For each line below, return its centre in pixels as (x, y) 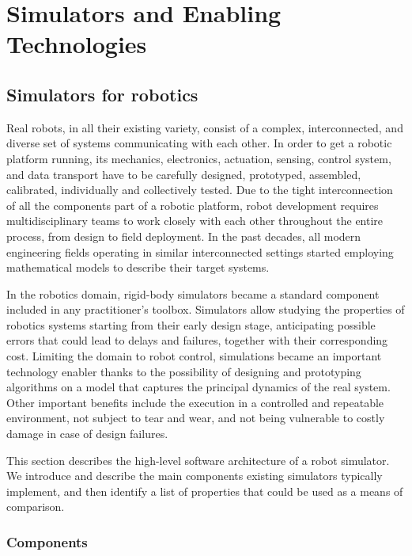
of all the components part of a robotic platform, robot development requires (193, 205)
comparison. (36, 506)
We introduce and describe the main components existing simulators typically (195, 476)
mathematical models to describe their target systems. (138, 267)
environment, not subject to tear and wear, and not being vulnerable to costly (196, 418)
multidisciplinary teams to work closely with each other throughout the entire (195, 221)
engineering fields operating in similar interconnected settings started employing (200, 251)
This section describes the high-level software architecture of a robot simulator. (198, 460)
